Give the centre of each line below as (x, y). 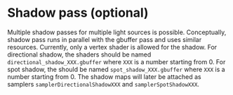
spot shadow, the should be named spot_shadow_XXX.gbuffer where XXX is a (116, 69)
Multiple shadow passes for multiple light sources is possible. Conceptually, (117, 32)
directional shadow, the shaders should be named (79, 54)
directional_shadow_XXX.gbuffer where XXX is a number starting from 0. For (116, 61)
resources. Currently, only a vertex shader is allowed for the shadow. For (112, 47)
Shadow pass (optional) (78, 13)
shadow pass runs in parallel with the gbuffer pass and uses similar (105, 39)
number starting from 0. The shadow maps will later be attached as (104, 76)
